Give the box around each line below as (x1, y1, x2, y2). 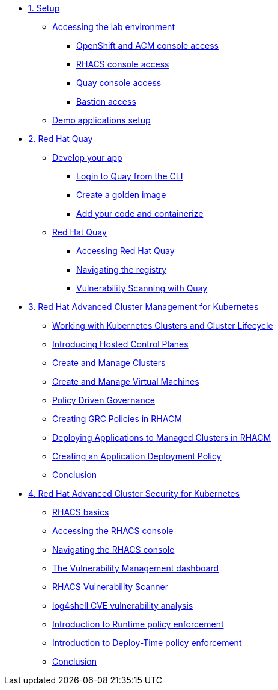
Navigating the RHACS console (52, 544, 175, 555)
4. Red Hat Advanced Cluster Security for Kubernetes (28, 488, 240, 499)
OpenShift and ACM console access (76, 40, 219, 51)
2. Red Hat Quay (28, 134, 93, 144)
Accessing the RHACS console (52, 526, 174, 536)
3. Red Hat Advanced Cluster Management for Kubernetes (28, 302, 259, 312)
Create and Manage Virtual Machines (52, 376, 199, 387)
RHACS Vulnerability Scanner (52, 582, 168, 592)
